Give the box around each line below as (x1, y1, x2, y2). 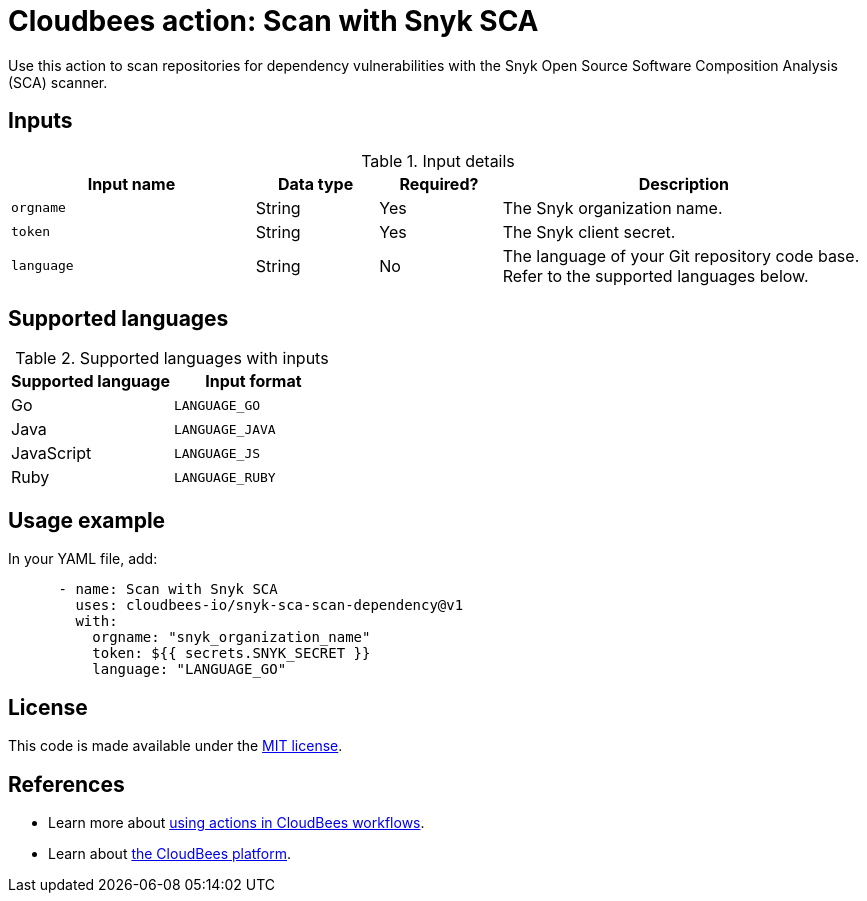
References (8, 771, 125, 797)
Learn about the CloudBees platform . (48, 844, 292, 862)
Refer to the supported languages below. (502, 265, 809, 286)
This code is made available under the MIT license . (8, 737, 343, 755)
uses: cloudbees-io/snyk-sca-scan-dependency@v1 (75, 597, 464, 614)
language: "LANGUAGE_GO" (92, 661, 287, 678)
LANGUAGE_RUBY (173, 469, 276, 485)
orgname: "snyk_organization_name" (92, 629, 371, 646)
